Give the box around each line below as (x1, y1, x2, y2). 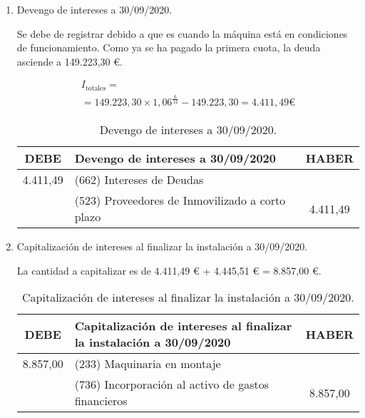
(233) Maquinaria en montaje (74, 355, 221, 372)
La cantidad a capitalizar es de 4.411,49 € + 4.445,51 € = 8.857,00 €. (16, 262, 322, 277)
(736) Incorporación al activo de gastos (74, 376, 269, 393)
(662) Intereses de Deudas (74, 171, 204, 188)
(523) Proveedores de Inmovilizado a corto (74, 192, 286, 209)
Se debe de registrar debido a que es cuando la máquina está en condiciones (16, 26, 348, 41)
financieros (74, 392, 128, 409)
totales (85, 84, 106, 92)
